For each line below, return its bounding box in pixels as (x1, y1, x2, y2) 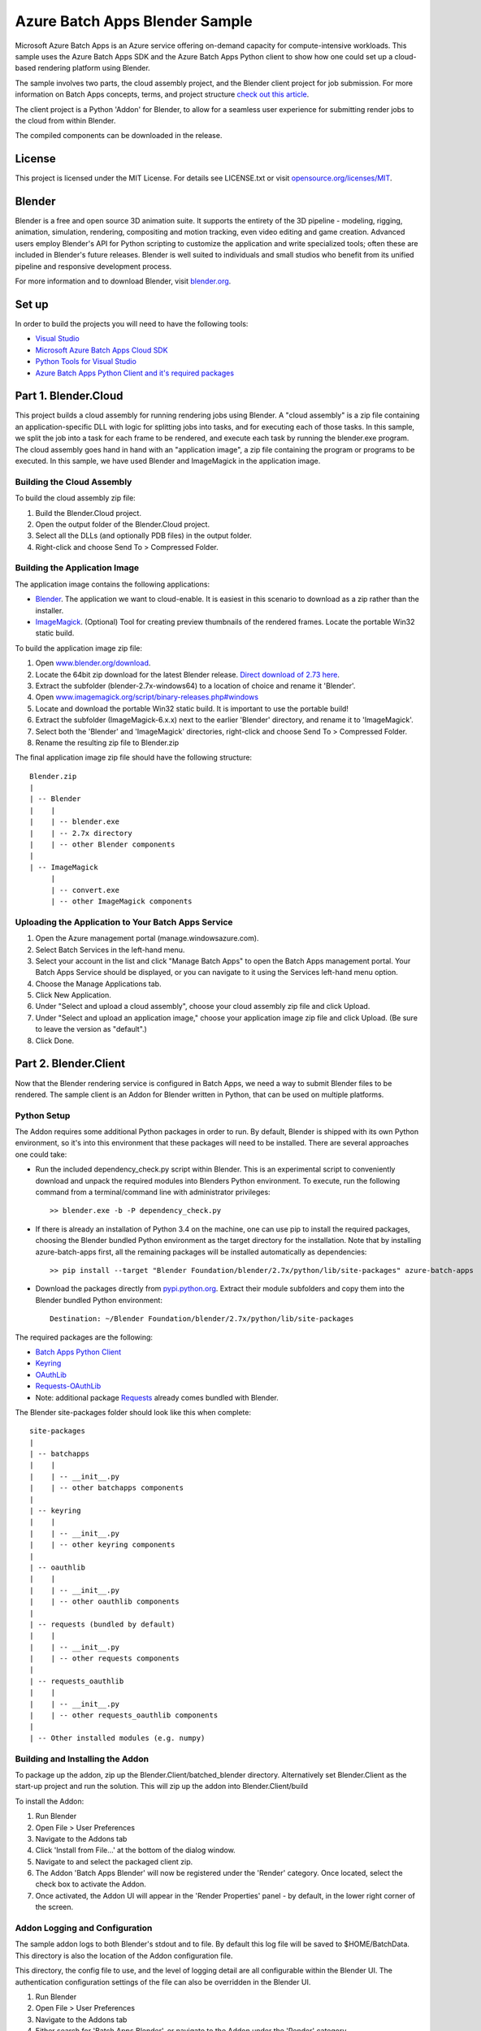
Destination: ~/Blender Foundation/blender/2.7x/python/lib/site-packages (50, 1314, 354, 1323)
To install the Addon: (15, 1796, 84, 1806)
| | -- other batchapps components (29, 1483, 184, 1492)
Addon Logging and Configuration (15, 1922, 153, 1934)
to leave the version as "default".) (35, 1024, 148, 1034)
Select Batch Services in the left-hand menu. (35, 945, 185, 955)
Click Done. (35, 1036, 75, 1046)
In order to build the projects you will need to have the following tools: (15, 318, 249, 328)
